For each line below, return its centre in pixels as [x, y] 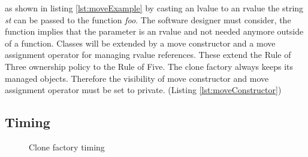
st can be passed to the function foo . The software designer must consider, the [148, 19]
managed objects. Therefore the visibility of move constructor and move [137, 78]
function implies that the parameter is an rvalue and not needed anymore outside [154, 31]
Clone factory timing [67, 147]
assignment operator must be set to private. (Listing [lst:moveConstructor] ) [143, 90]
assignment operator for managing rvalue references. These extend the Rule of [148, 55]
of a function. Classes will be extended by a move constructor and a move [140, 43]
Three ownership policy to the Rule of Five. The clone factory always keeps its [149, 66]
